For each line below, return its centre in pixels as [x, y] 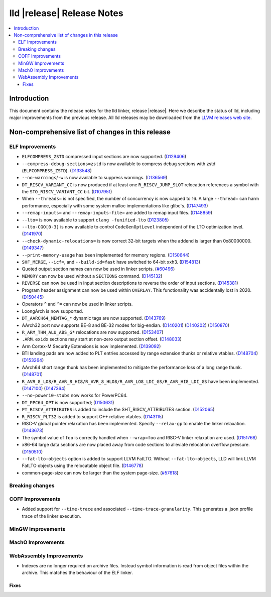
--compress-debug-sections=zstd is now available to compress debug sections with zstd [119, 164]
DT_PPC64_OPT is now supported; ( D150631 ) [68, 402]
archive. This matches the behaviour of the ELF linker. [77, 573]
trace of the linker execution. [51, 516]
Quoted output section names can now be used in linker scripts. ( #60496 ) [98, 269]
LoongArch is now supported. [52, 311]
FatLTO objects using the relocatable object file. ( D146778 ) [83, 466]
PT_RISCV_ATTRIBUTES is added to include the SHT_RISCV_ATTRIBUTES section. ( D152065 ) [118, 410]
